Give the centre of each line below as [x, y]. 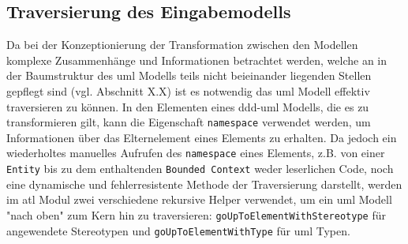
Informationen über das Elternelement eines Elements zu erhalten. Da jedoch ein [202, 137]
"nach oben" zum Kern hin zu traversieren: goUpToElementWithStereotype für [196, 214]
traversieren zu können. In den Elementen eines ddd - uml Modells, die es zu [188, 106]
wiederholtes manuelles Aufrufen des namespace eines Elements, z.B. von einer [196, 153]
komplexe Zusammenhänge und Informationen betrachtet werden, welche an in [197, 60]
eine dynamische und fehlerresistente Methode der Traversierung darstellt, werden [204, 184]
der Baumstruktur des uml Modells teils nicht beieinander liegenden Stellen [189, 75]
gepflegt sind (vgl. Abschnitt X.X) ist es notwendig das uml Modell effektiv [188, 90]
